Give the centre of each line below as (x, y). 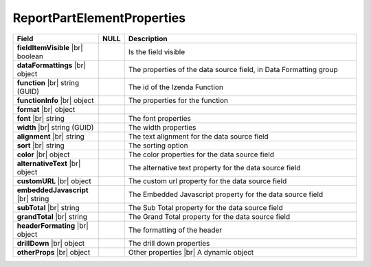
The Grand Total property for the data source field (209, 216)
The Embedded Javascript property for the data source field (226, 194)
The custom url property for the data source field (207, 181)
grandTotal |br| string (52, 216)
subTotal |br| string (48, 207)
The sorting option (158, 146)
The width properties (162, 127)
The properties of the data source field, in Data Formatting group (233, 69)
